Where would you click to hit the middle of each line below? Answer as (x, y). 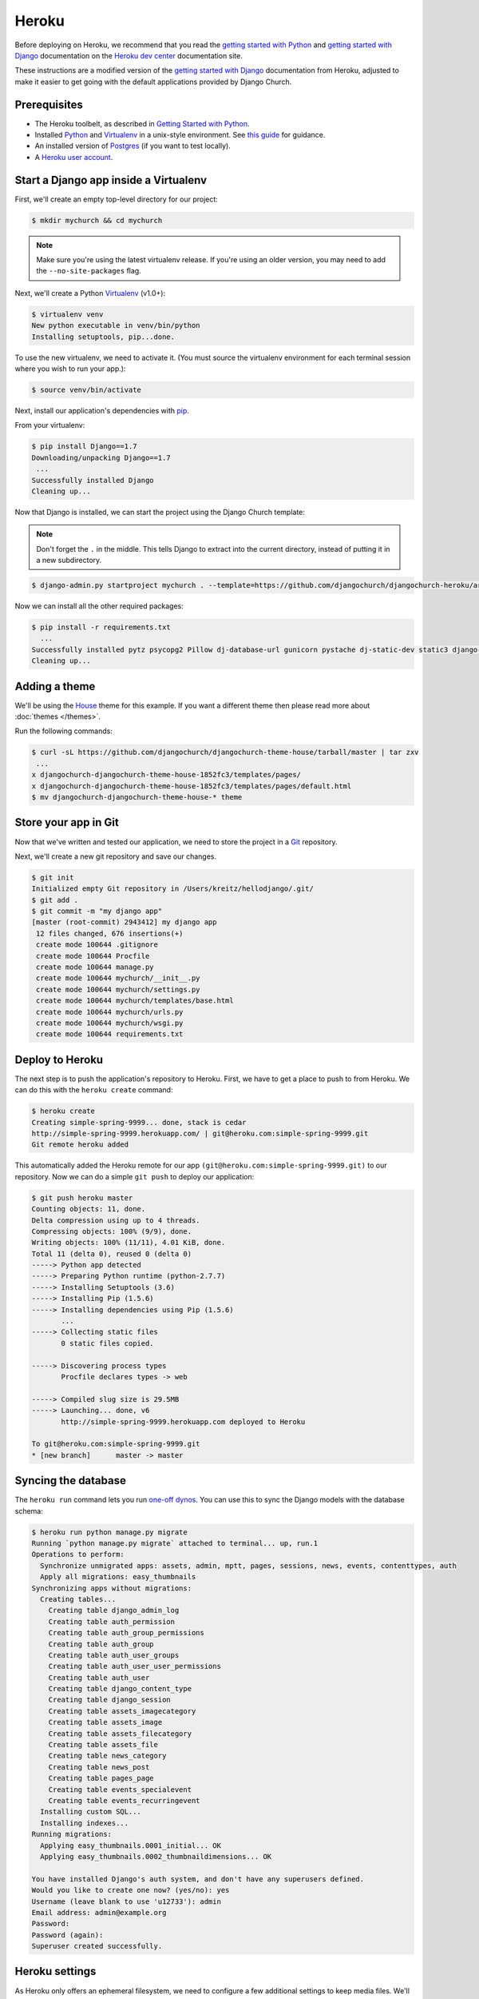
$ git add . (55, 900)
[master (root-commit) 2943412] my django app (124, 922)
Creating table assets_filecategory (120, 1734)
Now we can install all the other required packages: (99, 606)
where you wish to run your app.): (70, 369)
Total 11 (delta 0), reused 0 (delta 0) (111, 1254)
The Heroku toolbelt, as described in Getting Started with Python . (143, 123)
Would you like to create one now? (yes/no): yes (131, 1890)
